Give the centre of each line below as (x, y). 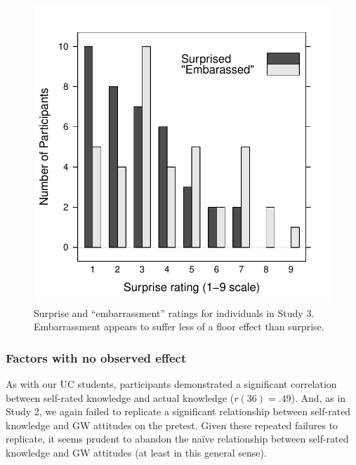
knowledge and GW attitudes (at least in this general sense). (136, 452)
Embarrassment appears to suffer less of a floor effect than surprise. (179, 326)
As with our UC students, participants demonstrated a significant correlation (171, 384)
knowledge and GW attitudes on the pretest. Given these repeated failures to (172, 425)
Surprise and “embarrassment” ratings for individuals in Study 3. (174, 312)
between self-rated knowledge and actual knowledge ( (120, 397)
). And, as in (318, 397)
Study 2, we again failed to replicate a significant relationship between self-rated (178, 411)
